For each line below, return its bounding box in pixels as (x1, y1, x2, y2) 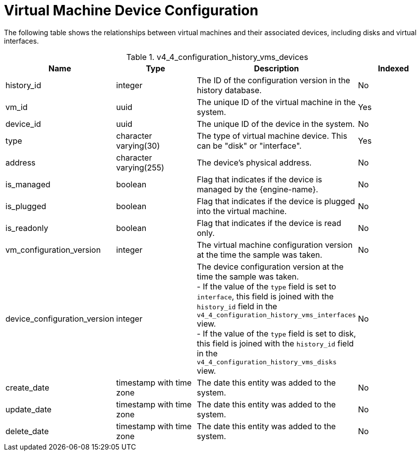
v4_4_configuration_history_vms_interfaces (197, 311, 356, 319)
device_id (5, 118, 41, 129)
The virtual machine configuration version (197, 239, 353, 250)
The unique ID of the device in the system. (197, 118, 355, 129)
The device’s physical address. (197, 157, 312, 168)
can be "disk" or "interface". (197, 140, 302, 151)
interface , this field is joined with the (197, 291, 334, 301)
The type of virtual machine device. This (197, 130, 348, 141)
